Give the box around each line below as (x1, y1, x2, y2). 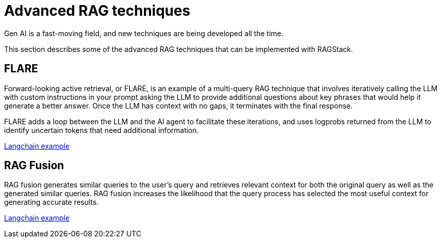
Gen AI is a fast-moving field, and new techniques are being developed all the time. (4, 29, 283, 38)
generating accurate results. (4, 198, 99, 207)
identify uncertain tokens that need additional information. (4, 125, 199, 135)
